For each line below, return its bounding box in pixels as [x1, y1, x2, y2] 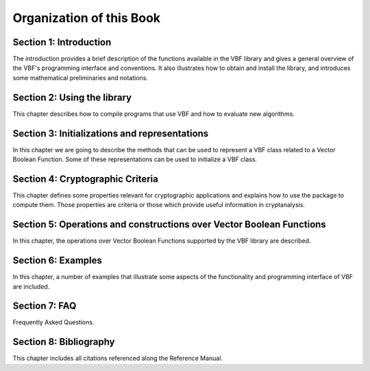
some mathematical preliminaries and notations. [12, 73, 149, 82]
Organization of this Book [12, 10, 161, 25]
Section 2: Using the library [12, 91, 132, 103]
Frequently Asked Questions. [12, 318, 95, 326]
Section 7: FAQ [12, 300, 77, 312]
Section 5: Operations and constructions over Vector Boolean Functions [12, 219, 327, 230]
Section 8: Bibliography [12, 336, 115, 348]
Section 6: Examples [12, 254, 103, 267]
